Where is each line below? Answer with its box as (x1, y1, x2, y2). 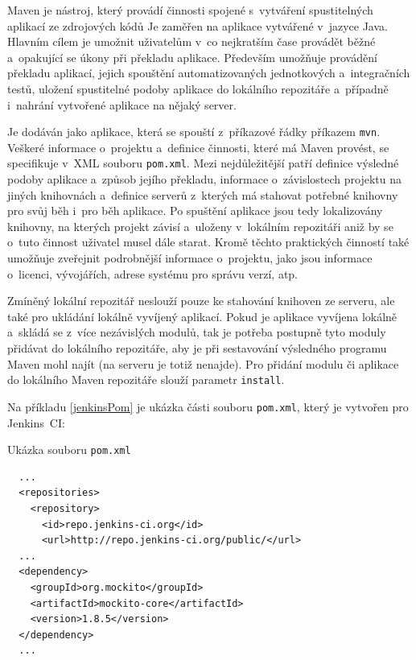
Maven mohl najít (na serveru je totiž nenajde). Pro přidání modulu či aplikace (7, 355, 399, 372)
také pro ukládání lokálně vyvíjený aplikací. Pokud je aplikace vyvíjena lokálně (7, 307, 397, 324)
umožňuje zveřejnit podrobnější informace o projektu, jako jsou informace (7, 250, 373, 266)
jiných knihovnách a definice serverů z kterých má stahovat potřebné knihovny (7, 186, 398, 203)
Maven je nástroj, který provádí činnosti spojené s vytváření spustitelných (7, 2, 373, 18)
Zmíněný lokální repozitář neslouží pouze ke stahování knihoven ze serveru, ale (7, 292, 395, 309)
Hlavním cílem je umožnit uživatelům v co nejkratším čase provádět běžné (7, 33, 376, 50)
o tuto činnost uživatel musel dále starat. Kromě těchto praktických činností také (7, 233, 410, 250)
